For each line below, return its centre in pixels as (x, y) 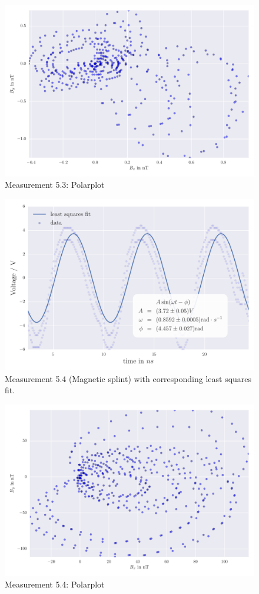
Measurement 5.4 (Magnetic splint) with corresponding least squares (128, 378)
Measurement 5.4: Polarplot (55, 584)
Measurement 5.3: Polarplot (55, 185)
